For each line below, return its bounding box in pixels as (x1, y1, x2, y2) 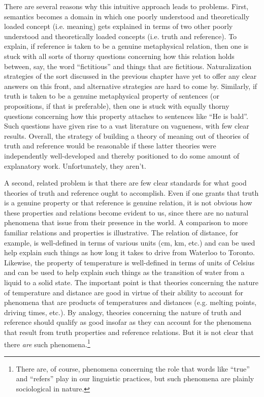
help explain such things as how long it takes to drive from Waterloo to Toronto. (4, 247, 255, 258)
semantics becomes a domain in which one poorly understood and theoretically (4, 11, 250, 21)
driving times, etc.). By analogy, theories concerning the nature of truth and (4, 307, 242, 317)
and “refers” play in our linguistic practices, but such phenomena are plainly (16, 373, 254, 384)
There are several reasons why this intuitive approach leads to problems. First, (4, 1, 249, 11)
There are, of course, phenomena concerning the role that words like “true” (16, 363, 250, 374)
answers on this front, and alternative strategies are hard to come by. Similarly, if (4, 80, 257, 91)
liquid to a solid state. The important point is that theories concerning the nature (4, 277, 258, 288)
